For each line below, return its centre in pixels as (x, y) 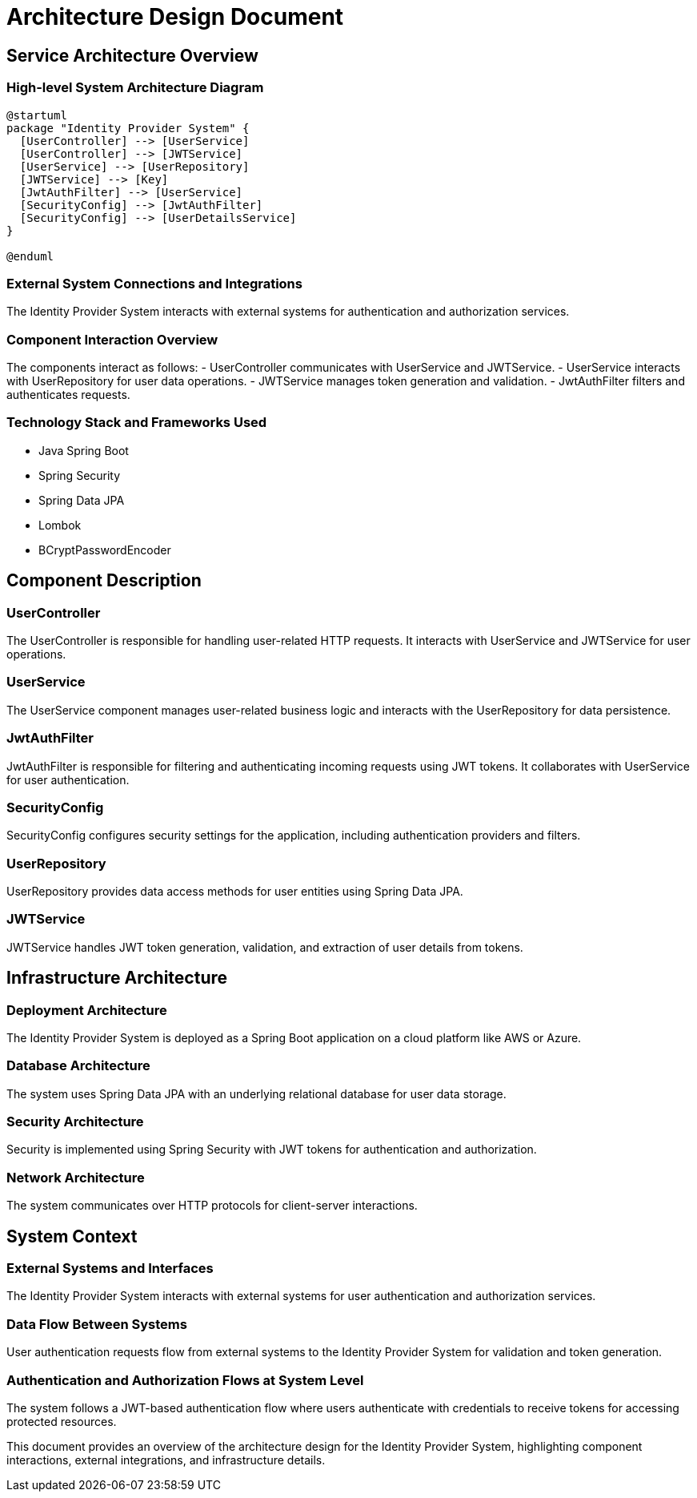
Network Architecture (76, 1177)
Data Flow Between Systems (97, 1324)
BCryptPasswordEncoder (105, 550)
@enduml (30, 256)
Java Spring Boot (84, 450)
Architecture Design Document (175, 17)
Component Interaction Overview (112, 339)
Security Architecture (75, 1122)
